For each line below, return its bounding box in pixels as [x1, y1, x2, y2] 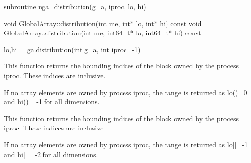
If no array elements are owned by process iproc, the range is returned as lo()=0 [4, 87, 247, 97]
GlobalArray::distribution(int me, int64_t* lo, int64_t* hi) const [4, 28, 201, 38]
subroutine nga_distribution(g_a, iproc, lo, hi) [4, 1, 146, 11]
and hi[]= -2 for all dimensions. [4, 149, 98, 159]
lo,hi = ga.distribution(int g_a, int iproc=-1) [4, 44, 141, 54]
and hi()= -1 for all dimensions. [4, 97, 100, 107]
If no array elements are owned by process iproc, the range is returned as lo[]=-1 [4, 139, 248, 149]
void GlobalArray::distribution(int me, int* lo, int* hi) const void [4, 18, 202, 28]
